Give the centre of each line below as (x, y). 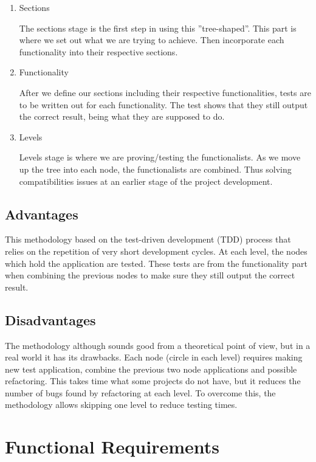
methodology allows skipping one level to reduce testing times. (121, 405)
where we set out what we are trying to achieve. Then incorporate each (152, 40)
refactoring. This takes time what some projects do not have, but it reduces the (153, 381)
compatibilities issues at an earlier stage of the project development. (146, 181)
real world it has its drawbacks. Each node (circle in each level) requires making (154, 357)
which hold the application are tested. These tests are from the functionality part (156, 263)
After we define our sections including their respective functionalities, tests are (165, 92)
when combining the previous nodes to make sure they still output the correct (150, 275)
